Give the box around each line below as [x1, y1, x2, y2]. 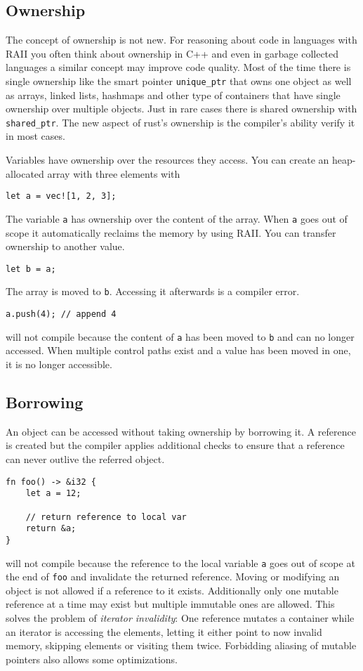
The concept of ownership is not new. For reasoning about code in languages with [6, 32, 357, 47]
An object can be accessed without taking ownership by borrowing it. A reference [6, 424, 356, 438]
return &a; [25, 523, 77, 534]
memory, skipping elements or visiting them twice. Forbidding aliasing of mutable [6, 638, 357, 653]
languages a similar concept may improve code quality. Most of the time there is [6, 60, 351, 74]
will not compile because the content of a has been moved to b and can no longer [6, 329, 355, 344]
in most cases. [6, 129, 65, 143]
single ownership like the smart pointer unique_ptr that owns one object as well [6, 73, 352, 88]
